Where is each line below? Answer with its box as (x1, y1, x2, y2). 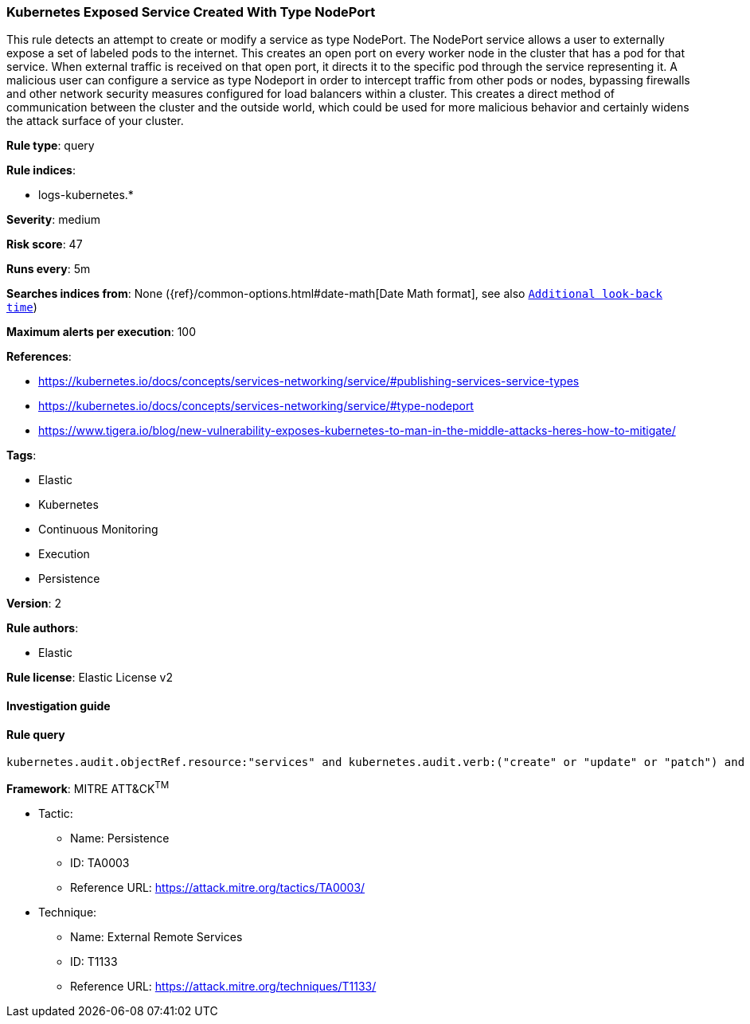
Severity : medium (6, 213, 101, 227)
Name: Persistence (70, 831, 170, 845)
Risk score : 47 (6, 237, 83, 252)
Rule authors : (6, 621, 79, 635)
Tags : (6, 448, 37, 463)
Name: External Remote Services (70, 929, 243, 944)
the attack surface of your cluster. (6, 114, 184, 128)
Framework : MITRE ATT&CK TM (6, 780, 170, 795)
